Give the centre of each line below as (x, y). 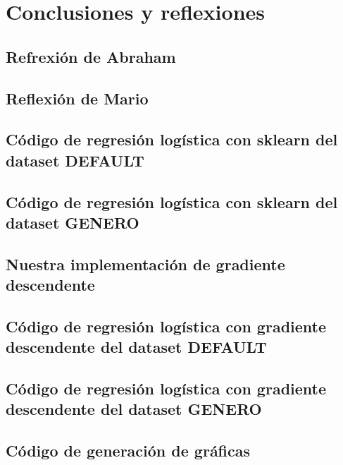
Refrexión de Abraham (91, 56)
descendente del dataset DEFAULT (136, 347)
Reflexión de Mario (77, 98)
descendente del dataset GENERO (134, 409)
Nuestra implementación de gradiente (145, 264)
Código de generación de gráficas (128, 451)
